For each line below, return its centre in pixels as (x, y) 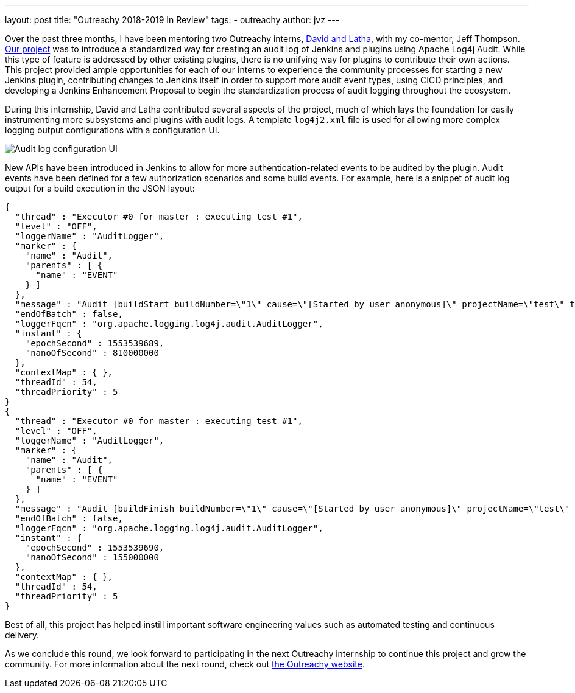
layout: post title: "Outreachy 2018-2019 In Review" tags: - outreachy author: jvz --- (172, 20)
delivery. (22, 635)
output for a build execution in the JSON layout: (100, 188)
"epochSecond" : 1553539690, (95, 548)
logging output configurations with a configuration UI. (112, 130)
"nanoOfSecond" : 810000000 (92, 353)
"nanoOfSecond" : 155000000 (92, 557)
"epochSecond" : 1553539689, (95, 343)
